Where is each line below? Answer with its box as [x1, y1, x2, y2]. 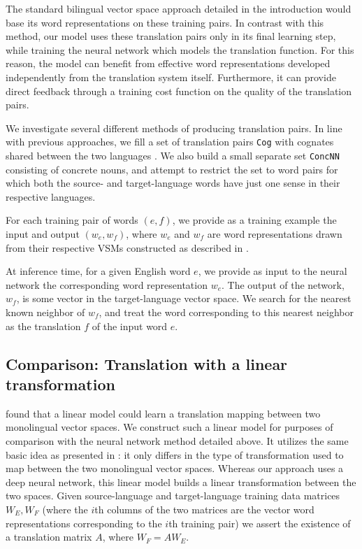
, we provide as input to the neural [198, 264, 347, 278]
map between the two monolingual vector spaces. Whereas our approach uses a [6, 461, 344, 476]
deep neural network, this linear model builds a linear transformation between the [6, 474, 356, 489]
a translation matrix [6, 529, 92, 544]
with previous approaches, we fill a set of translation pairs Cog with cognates [6, 134, 334, 149]
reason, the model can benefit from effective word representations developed [6, 56, 331, 71]
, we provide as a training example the [172, 213, 337, 227]
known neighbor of [6, 305, 85, 319]
